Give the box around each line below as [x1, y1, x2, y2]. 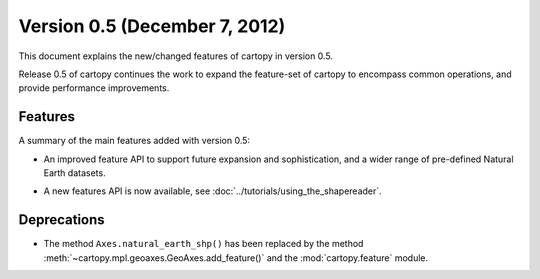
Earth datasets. [43, 167, 106, 179]
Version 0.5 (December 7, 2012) [18, 15, 286, 37]
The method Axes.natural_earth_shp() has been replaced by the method [43, 238, 364, 250]
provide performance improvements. [18, 82, 170, 94]
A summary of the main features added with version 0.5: [18, 135, 250, 147]
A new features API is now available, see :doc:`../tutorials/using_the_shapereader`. [43, 185, 382, 197]
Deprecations [18, 211, 105, 229]
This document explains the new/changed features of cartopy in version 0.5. [18, 50, 334, 62]
